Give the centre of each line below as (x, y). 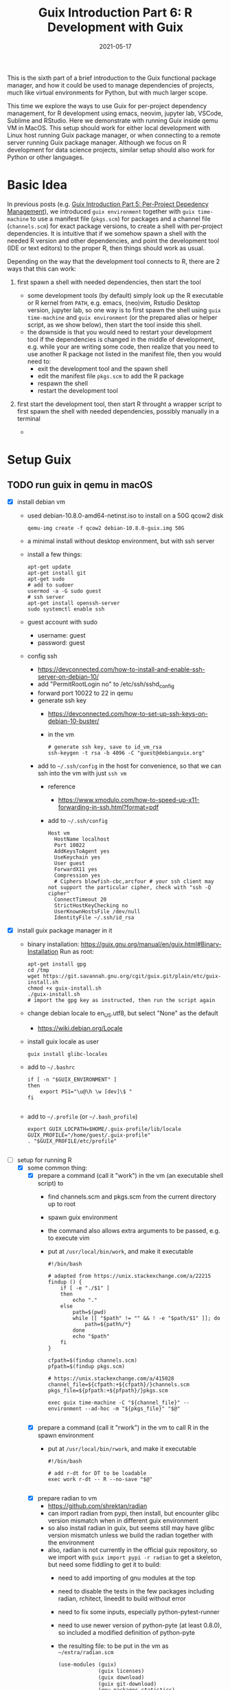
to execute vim (69, 1238)
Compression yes (77, 875)
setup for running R (44, 1160)
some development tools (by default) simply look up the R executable (125, 295)
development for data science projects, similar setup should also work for (111, 150)
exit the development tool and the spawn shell (103, 368)
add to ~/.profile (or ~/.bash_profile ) (82, 1116)
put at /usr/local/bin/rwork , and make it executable (122, 1448)
